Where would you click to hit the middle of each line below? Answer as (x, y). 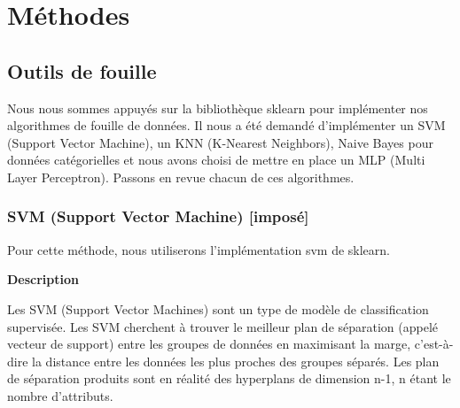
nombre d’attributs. (60, 395)
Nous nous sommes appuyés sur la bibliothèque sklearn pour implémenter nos (218, 108)
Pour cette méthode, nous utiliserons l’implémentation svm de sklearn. (199, 249)
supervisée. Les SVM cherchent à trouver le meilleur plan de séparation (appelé (223, 326)
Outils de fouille (82, 70)
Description (43, 279)
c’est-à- (434, 344)
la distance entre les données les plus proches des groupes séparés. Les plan (236, 361)
